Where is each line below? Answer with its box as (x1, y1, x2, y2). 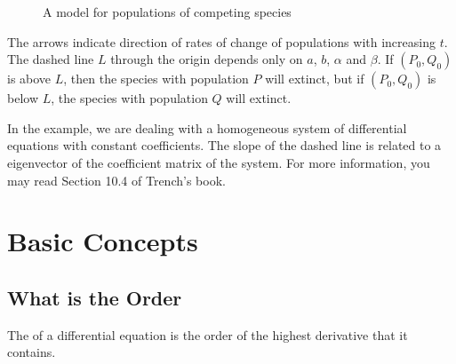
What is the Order (7, 283, 182, 311)
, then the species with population (63, 69, 249, 88)
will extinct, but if (265, 69, 364, 88)
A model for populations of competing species (43, 3, 292, 20)
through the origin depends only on (110, 50, 303, 68)
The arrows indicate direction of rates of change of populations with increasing (7, 32, 436, 51)
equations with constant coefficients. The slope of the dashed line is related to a (7, 136, 442, 154)
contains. (7, 343, 56, 361)
